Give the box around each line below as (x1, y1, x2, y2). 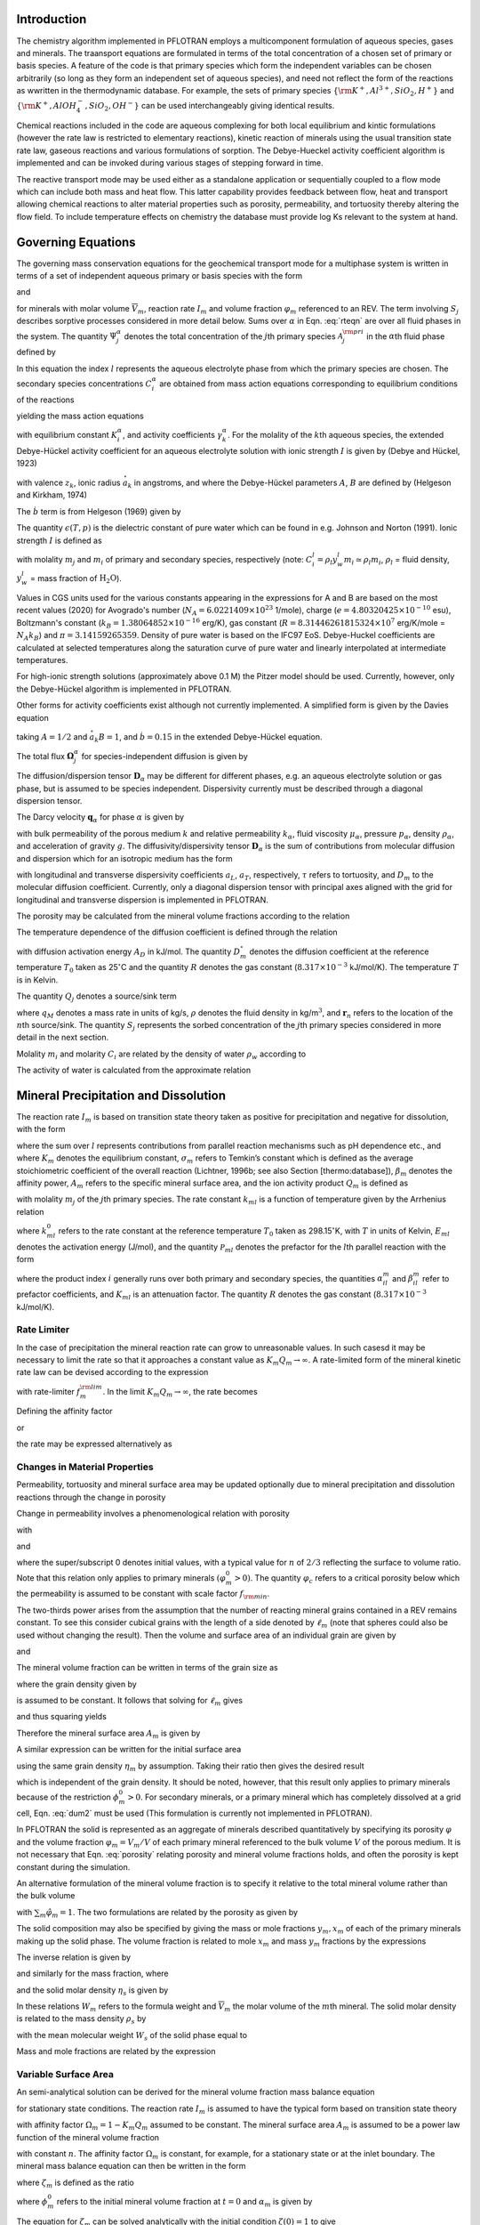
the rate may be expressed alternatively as (16, 1438, 172, 1450)
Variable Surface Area (16, 2068, 115, 2081)
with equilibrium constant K (16, 430, 118, 441)
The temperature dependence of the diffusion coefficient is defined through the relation (16, 926, 338, 938)
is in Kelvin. (16, 975, 59, 985)
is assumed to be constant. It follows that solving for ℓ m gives (16, 1695, 244, 1708)
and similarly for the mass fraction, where (16, 1968, 169, 1979)
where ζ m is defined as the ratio (16, 2177, 135, 2189)
